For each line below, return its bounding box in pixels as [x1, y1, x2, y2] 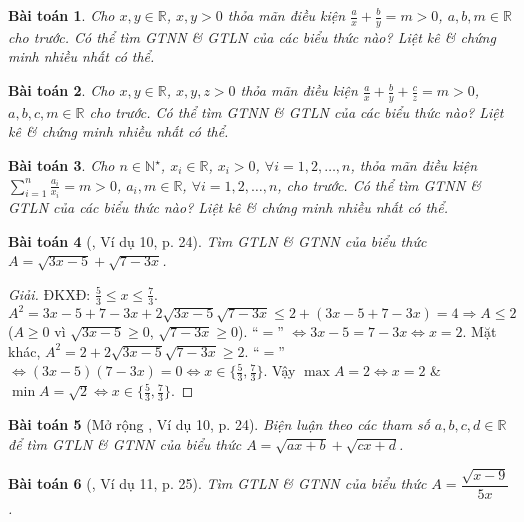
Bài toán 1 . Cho [8, 5, 115, 25]
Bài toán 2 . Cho [8, 80, 115, 101]
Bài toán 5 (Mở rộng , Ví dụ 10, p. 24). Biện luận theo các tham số [8, 414, 430, 435]
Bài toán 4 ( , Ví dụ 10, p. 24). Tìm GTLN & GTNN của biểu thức [8, 230, 427, 251]
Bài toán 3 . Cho [8, 155, 115, 176]
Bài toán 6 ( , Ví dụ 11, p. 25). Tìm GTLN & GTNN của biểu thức [8, 473, 427, 494]
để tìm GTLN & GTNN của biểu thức [8, 433, 242, 454]
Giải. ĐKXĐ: [8, 283, 91, 304]
